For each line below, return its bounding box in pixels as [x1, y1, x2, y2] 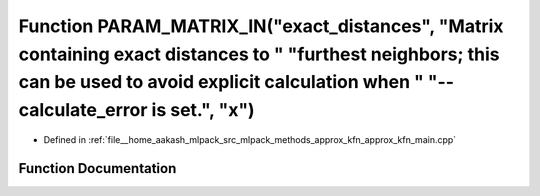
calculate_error [18, 99, 148, 122]
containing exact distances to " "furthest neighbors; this [18, 43, 500, 65]
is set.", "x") [151, 99, 255, 122]
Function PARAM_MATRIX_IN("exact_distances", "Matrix [18, 15, 504, 37]
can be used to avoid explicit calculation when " [18, 71, 424, 94]
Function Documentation [18, 160, 177, 177]
